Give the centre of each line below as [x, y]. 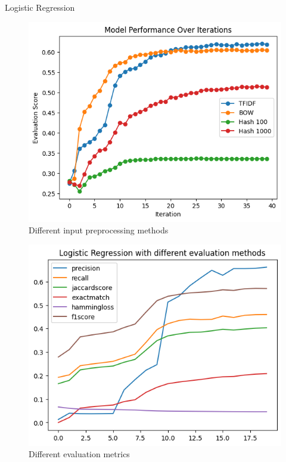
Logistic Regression [40, 7]
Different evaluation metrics [79, 454]
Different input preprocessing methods [99, 230]
